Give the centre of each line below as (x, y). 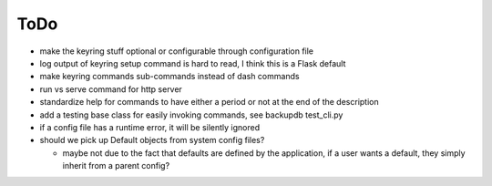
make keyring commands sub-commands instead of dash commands (169, 77)
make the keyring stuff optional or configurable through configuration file (177, 51)
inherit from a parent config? (116, 166)
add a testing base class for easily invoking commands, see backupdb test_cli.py (191, 115)
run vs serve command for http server (111, 89)
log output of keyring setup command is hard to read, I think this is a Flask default (193, 63)
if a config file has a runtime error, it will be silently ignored (150, 127)
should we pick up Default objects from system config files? (152, 140)
